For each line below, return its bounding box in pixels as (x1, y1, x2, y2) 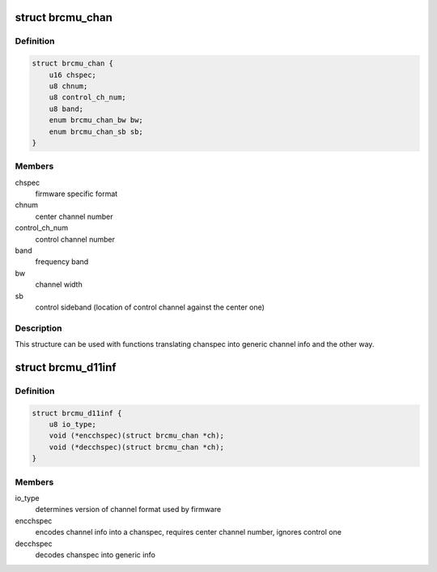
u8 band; (49, 104, 84, 113)
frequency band (35, 257, 89, 267)
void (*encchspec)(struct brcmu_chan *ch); (49, 431, 224, 441)
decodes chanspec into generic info (35, 549, 155, 559)
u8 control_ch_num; (49, 93, 127, 102)
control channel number (35, 234, 115, 244)
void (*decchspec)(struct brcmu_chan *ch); (49, 442, 224, 451)
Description (15, 322, 62, 334)
